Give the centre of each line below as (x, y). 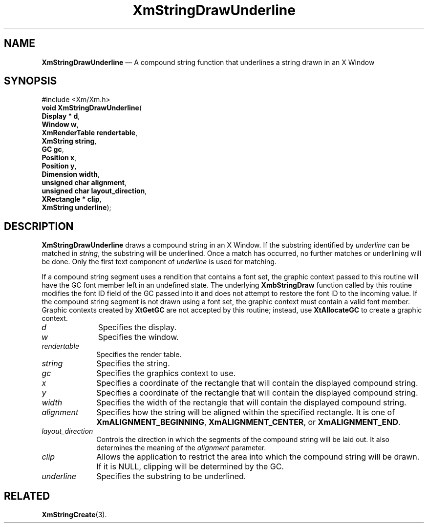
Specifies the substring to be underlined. (171, 476)
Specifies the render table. (139, 355)
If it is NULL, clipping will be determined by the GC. (190, 467)
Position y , (59, 166)
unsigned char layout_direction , (94, 191)
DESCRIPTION (39, 226)
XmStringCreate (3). (74, 515)
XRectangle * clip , (72, 199)
